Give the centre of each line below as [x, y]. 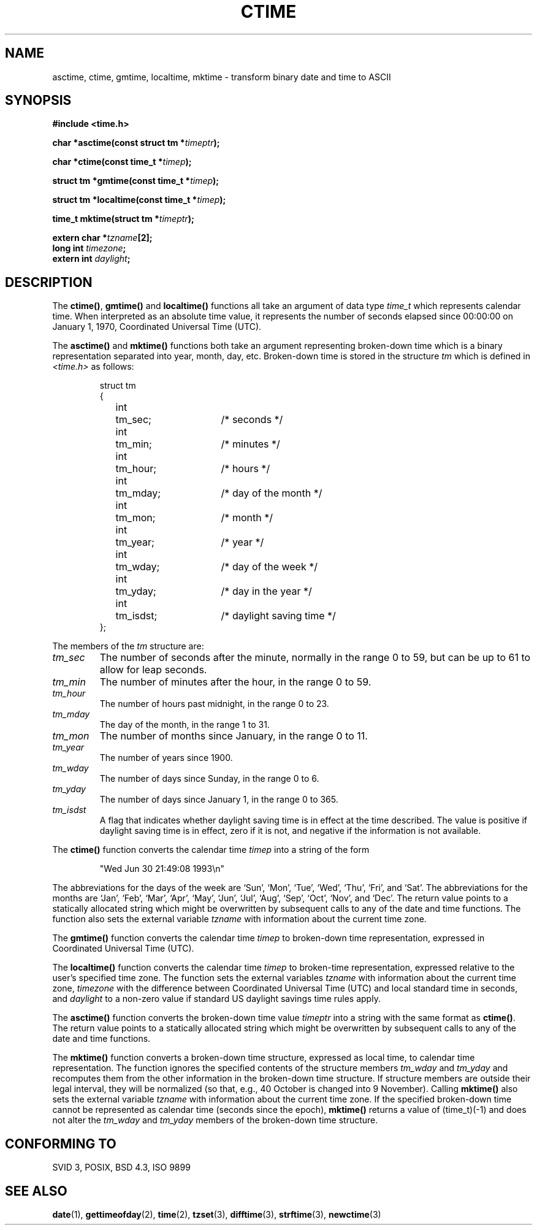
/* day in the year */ [266, 591]
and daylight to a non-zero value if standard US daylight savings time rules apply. [216, 999]
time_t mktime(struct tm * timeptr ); [123, 219]
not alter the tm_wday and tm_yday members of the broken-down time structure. [215, 1120]
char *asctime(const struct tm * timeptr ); [136, 143]
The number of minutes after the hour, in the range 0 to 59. [235, 682]
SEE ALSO [36, 1191]
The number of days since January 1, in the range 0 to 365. [219, 800]
